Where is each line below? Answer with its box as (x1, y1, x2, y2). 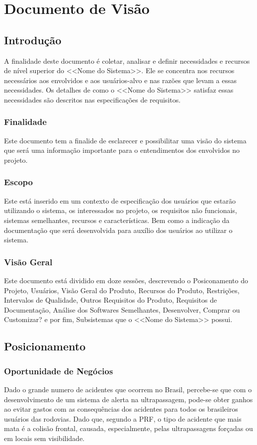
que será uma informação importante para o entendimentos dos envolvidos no (4, 145, 240, 155)
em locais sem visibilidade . (4, 433, 85, 443)
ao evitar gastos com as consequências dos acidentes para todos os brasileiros (4, 404, 238, 414)
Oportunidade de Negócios (4, 364, 113, 377)
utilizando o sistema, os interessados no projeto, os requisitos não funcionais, (4, 205, 237, 216)
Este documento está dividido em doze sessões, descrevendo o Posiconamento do (4, 275, 248, 285)
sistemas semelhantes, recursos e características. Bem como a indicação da (4, 215, 230, 225)
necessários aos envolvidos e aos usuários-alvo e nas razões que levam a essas (4, 75, 237, 85)
